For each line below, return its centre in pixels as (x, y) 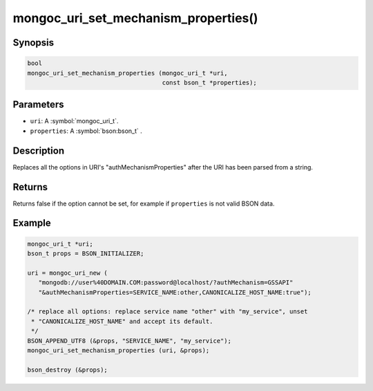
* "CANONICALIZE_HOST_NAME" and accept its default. (122, 321)
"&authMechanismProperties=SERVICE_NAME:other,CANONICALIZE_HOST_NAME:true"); (175, 292)
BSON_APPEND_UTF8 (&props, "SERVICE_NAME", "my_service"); (129, 340)
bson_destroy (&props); (68, 370)
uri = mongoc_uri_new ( (68, 273)
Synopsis (34, 43)
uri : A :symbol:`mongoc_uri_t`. (74, 121)
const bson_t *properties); (209, 82)
